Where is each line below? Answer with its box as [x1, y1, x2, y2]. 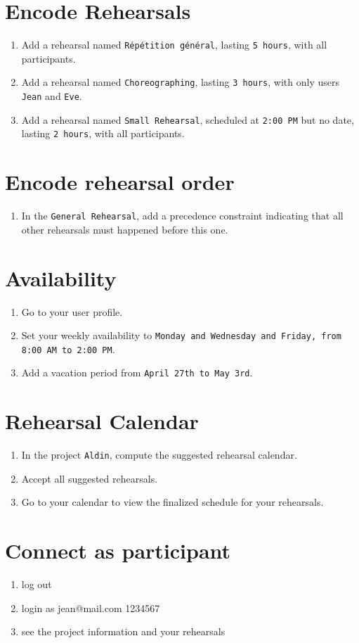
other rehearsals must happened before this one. [21, 222, 228, 236]
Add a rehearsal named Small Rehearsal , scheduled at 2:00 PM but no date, [21, 112, 354, 127]
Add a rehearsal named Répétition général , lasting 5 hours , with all [21, 37, 327, 52]
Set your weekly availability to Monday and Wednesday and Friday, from [21, 328, 341, 343]
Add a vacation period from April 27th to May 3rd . [21, 365, 253, 380]
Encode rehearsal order [5, 167, 235, 196]
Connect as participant [5, 536, 231, 565]
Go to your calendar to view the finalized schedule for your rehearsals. [21, 495, 324, 509]
